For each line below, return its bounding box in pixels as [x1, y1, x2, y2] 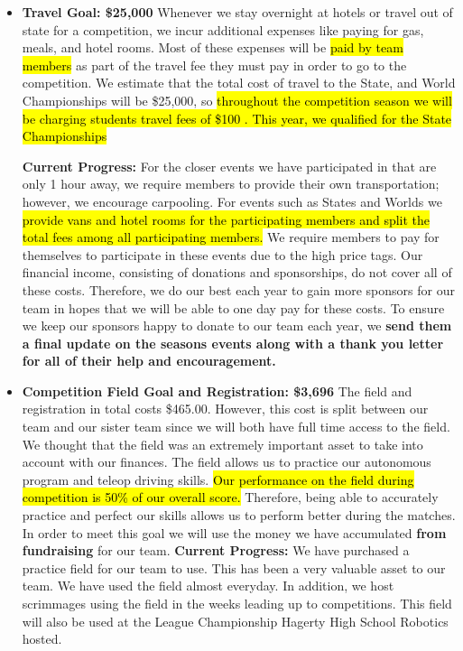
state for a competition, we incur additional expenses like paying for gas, [22, 20, 424, 39]
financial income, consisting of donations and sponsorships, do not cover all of [22, 263, 452, 282]
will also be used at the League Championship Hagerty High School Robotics [22, 611, 449, 630]
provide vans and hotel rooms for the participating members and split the [22, 209, 431, 228]
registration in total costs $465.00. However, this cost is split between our [22, 399, 429, 418]
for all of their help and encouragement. [22, 351, 276, 370]
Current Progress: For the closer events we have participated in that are [22, 156, 437, 175]
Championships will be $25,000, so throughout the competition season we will [22, 90, 452, 109]
